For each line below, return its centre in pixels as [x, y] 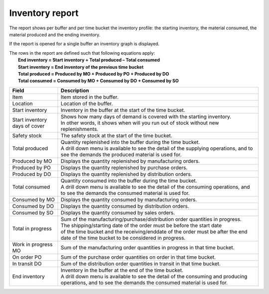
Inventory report [44, 13]
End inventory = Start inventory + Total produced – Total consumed [89, 60]
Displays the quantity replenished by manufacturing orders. [130, 161]
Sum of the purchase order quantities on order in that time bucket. [138, 257]
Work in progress [32, 244]
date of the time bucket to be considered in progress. [123, 238]
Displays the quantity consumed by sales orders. [118, 212]
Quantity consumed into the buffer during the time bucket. [129, 181]
